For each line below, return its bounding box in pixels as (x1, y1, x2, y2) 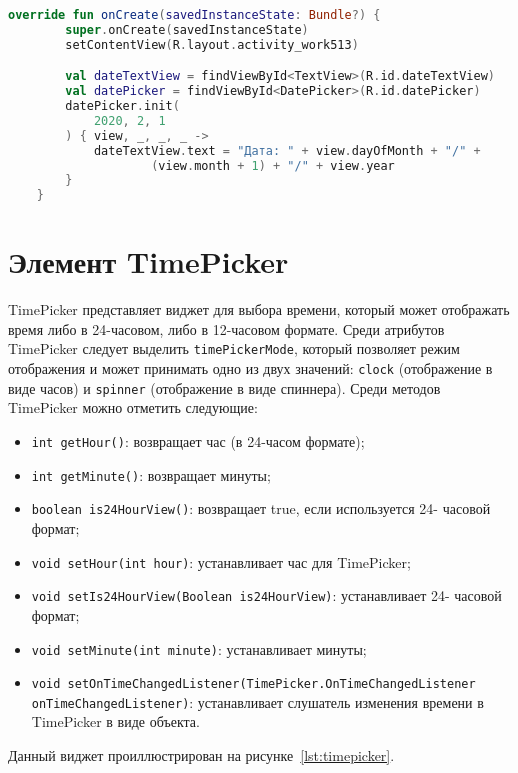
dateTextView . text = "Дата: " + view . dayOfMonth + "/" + (93, 143, 481, 158)
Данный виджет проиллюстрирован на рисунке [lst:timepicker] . (8, 745, 395, 766)
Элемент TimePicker (8, 241, 289, 282)
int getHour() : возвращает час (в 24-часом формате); (31, 431, 365, 452)
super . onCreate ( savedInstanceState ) (65, 22, 309, 37)
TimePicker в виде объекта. (31, 711, 200, 732)
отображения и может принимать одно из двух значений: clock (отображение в (8, 358, 493, 379)
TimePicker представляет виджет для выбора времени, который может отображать (8, 299, 510, 320)
